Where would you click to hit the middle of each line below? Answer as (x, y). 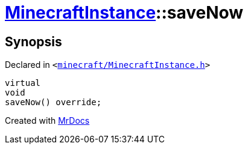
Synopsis (33, 41)
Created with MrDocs (47, 121)
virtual (23, 83)
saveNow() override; (53, 102)
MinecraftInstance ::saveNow (124, 13)
